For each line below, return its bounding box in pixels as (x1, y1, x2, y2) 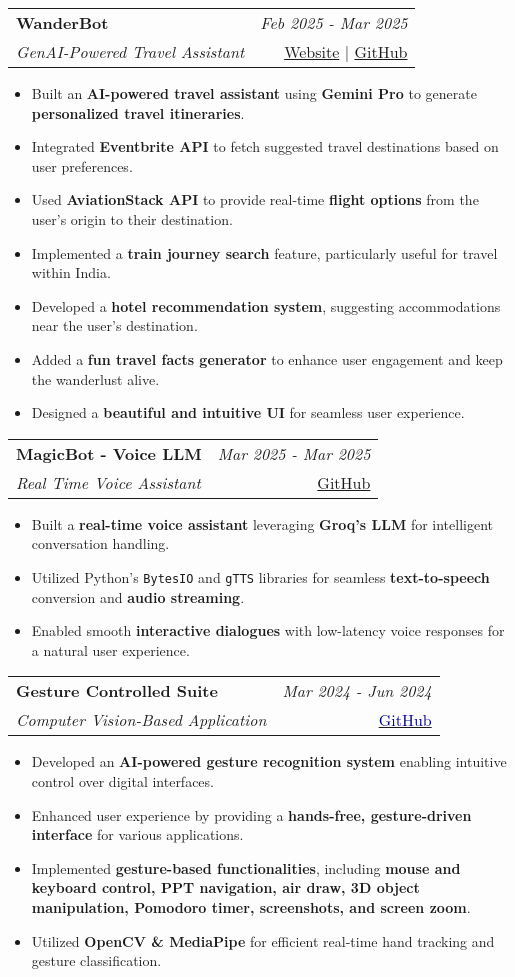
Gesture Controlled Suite (16, 679, 218, 703)
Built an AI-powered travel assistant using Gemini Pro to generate (31, 83, 477, 103)
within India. (31, 262, 111, 283)
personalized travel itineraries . (31, 102, 245, 123)
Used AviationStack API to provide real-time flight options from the (31, 189, 479, 210)
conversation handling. (31, 533, 170, 554)
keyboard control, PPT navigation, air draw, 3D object (31, 877, 420, 898)
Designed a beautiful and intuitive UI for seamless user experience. (31, 402, 465, 423)
